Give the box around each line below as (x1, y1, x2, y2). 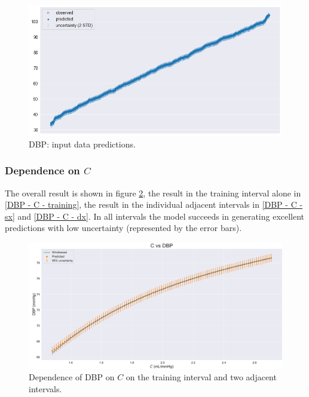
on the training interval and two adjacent (126, 371, 277, 383)
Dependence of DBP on (29, 371, 115, 383)
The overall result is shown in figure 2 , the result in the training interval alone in (5, 186, 301, 199)
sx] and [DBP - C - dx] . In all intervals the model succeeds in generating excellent (5, 210, 305, 222)
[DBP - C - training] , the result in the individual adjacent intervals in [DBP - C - (5, 198, 303, 211)
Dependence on (5, 163, 80, 178)
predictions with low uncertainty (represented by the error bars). (5, 221, 242, 234)
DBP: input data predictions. (29, 137, 136, 150)
